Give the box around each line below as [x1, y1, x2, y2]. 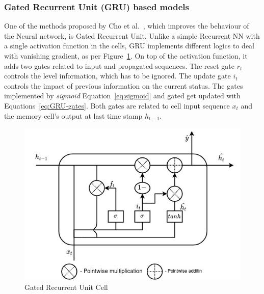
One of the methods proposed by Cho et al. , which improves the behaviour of [4, 20, 249, 31]
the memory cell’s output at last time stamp [4, 110, 143, 121]
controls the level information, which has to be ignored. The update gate [4, 70, 231, 81]
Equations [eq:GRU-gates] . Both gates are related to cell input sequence [4, 100, 230, 111]
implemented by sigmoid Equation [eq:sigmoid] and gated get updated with [4, 90, 241, 101]
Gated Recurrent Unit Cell [24, 281, 108, 292]
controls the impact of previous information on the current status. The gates [4, 80, 243, 91]
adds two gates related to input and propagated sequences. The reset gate [4, 60, 234, 71]
